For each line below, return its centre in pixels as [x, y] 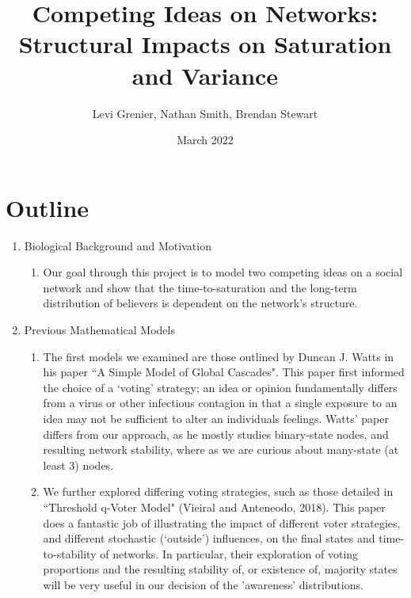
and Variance [205, 75]
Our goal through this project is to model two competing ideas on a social [223, 272]
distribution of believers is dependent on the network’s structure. [200, 303]
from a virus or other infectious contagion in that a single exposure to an [220, 403]
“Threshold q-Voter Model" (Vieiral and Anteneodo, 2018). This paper [214, 507]
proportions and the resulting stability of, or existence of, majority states [220, 569]
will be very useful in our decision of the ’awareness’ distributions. [203, 584]
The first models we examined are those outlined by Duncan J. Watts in [219, 356]
